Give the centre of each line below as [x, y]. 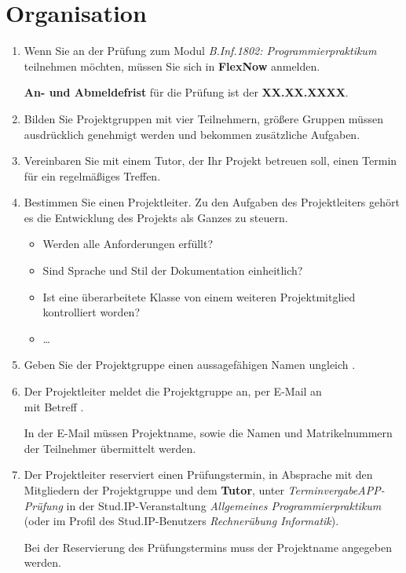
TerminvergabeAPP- [336, 490]
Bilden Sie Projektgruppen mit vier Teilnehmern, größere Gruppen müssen [203, 118]
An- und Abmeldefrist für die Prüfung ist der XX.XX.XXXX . [186, 92]
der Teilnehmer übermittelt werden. [110, 448]
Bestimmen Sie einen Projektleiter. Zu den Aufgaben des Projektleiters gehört [212, 202]
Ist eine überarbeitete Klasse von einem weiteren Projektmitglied [199, 296]
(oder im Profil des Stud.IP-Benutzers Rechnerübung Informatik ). [181, 521]
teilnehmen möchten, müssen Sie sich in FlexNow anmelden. [172, 66]
